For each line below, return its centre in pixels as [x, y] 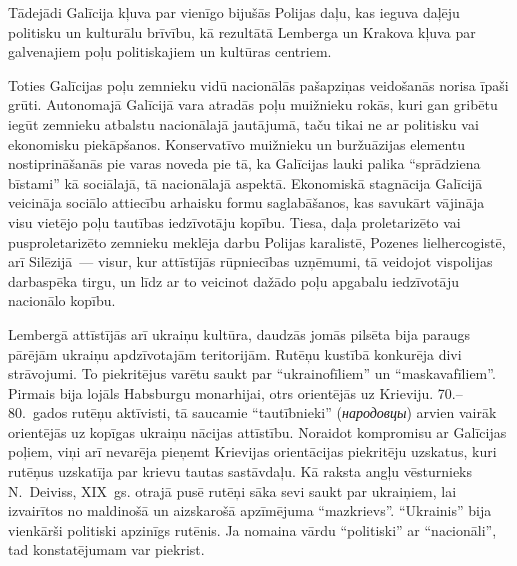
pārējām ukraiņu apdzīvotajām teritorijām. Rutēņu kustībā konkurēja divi [235, 353]
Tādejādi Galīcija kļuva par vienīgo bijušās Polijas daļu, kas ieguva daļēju [234, 12]
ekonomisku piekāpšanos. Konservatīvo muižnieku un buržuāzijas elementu [237, 143]
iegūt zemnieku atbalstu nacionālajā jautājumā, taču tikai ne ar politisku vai [243, 123]
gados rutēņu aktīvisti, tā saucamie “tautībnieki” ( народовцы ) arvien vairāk [264, 412]
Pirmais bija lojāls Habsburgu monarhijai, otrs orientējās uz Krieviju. [221, 392]
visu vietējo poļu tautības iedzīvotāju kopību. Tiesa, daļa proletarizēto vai [234, 221]
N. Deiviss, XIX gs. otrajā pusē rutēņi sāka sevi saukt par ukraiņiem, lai [232, 490]
